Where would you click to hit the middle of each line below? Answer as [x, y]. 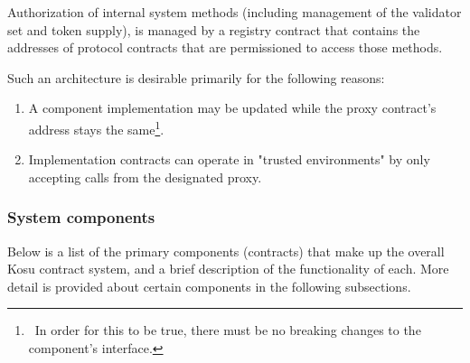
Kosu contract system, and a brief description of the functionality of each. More [228, 269]
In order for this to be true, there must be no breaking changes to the [228, 330]
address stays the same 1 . [96, 127]
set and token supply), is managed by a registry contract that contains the [214, 29]
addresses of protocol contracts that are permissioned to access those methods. [225, 47]
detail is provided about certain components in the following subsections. [209, 286]
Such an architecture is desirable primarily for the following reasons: [196, 77]
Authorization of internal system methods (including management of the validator [235, 12]
